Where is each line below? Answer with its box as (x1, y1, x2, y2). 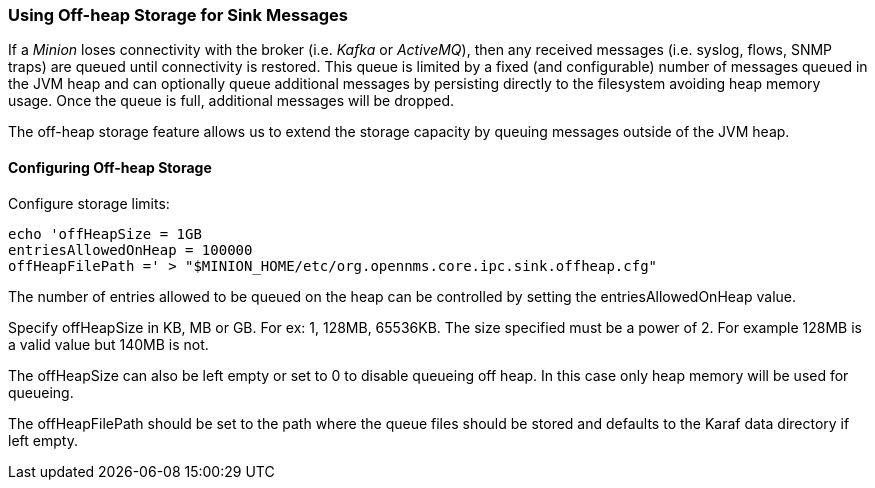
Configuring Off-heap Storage (8, 158, 212, 176)
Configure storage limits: (8, 194, 170, 212)
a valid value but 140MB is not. (8, 335, 209, 353)
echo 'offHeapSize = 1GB (8, 225, 202, 242)
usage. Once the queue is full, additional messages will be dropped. (8, 92, 455, 110)
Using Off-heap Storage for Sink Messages (8, 5, 348, 25)
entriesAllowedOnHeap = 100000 (8, 241, 253, 258)
